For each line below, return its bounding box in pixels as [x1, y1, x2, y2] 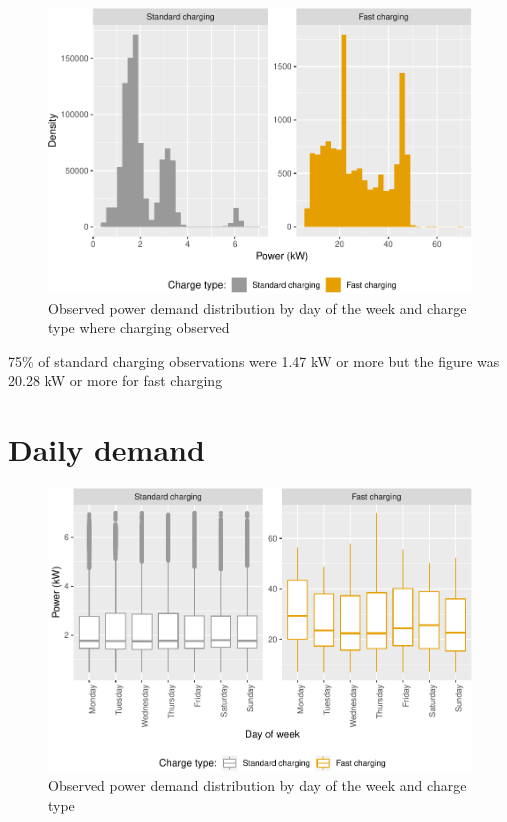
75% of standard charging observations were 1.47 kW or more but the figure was [8, 350, 500, 371]
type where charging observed [48, 317, 230, 338]
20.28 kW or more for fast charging [8, 370, 223, 391]
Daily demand [8, 429, 205, 470]
